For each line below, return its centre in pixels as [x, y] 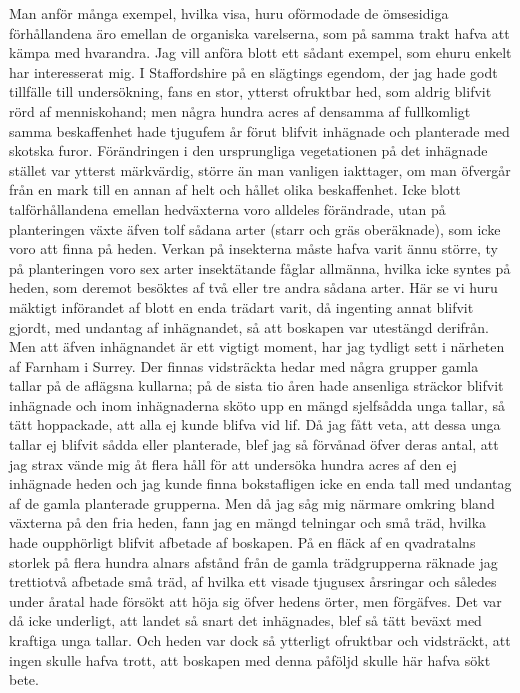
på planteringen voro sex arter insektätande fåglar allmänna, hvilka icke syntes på [260, 267]
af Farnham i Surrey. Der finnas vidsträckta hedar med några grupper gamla [244, 365]
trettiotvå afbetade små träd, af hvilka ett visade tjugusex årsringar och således [253, 581]
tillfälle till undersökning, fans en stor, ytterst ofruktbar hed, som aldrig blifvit [250, 91]
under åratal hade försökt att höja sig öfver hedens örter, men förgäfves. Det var [255, 600]
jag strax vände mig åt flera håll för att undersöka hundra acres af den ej [233, 463]
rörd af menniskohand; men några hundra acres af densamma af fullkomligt [240, 110]
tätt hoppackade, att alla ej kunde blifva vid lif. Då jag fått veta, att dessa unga [255, 424]
